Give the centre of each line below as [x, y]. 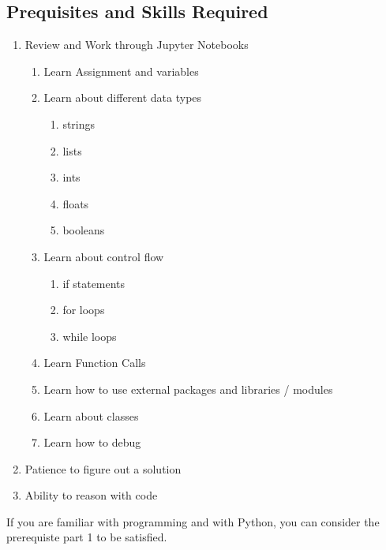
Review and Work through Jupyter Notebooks [137, 45]
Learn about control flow [104, 256]
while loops [90, 336]
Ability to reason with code [91, 495]
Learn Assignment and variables [121, 71]
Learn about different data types [123, 97]
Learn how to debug [92, 442]
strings [79, 123]
